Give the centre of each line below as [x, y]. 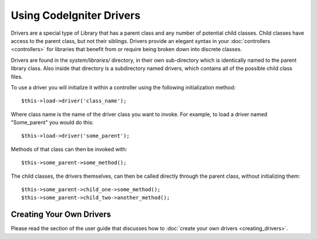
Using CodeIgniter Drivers [76, 15]
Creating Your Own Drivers [61, 215]
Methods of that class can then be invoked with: [69, 149]
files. [17, 77]
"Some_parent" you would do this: [52, 122]
